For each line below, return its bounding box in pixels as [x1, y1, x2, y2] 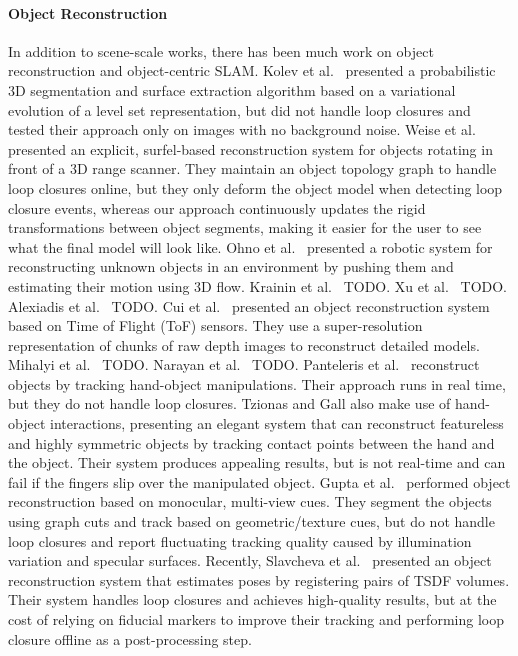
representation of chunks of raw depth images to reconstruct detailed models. [8, 334, 480, 355]
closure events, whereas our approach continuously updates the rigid [8, 197, 426, 218]
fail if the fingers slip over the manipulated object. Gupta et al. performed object [8, 471, 511, 492]
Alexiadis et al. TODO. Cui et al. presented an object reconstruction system [8, 295, 490, 316]
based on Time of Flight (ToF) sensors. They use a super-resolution [8, 315, 423, 336]
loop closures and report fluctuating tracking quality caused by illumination [8, 530, 472, 551]
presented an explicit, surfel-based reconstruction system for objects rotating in [8, 138, 493, 159]
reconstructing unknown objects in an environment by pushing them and [8, 256, 454, 277]
